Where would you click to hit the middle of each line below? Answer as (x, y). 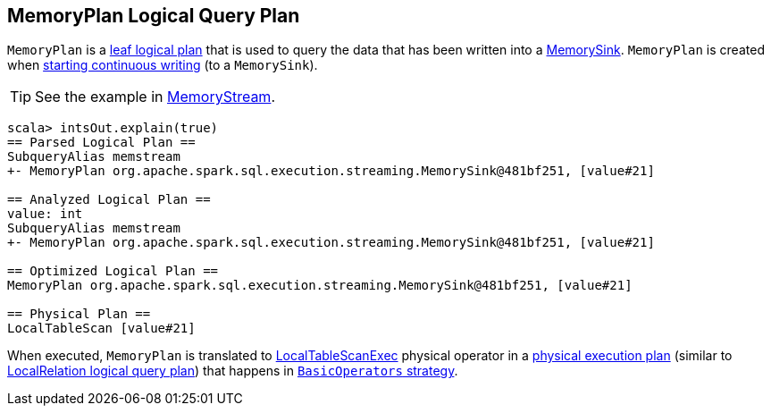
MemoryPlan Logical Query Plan (154, 16)
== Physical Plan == (79, 314)
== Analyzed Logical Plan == (109, 200)
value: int (45, 214)
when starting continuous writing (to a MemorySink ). (163, 65)
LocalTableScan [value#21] (101, 329)
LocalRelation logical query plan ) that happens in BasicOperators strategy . (233, 371)
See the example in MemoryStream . (155, 97)
